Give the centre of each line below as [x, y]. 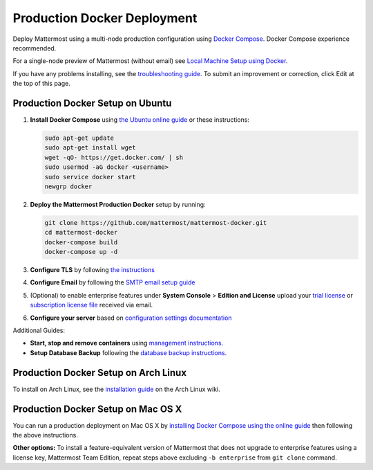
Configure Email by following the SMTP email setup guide [113, 282]
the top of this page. [41, 84]
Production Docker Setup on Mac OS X [97, 409]
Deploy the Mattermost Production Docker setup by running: [118, 204]
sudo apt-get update [79, 138]
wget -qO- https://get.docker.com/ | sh [114, 157]
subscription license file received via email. [92, 305]
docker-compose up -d [81, 252]
